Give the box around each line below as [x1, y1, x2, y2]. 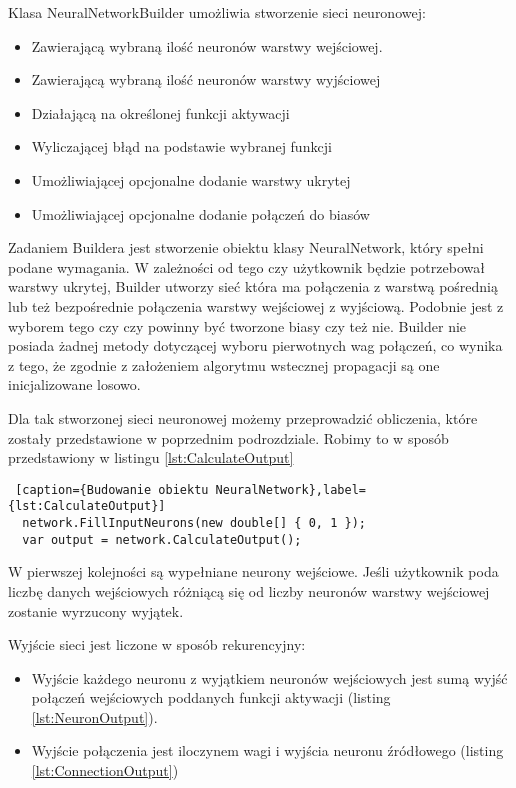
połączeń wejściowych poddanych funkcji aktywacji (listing [31, 687, 391, 708]
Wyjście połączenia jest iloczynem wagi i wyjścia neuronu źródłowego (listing [31, 740, 504, 761]
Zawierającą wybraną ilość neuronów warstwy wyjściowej [31, 69, 381, 90]
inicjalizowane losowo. [8, 374, 141, 395]
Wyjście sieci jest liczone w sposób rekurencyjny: [8, 634, 306, 655]
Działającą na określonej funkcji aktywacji [31, 102, 290, 123]
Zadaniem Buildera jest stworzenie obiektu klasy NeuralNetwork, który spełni [8, 237, 484, 258]
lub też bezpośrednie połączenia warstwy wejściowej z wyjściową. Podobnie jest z [8, 295, 504, 316]
